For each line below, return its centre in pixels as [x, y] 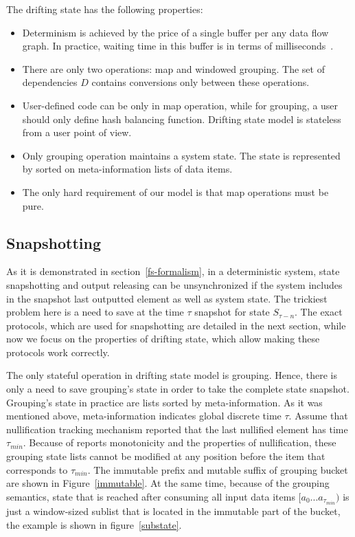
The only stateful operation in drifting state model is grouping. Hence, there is [172, 375]
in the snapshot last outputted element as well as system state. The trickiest [167, 298]
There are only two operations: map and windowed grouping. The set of [173, 68]
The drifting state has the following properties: [105, 9]
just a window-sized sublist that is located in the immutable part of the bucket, [173, 511]
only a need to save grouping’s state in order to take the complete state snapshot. [178, 389]
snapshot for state [232, 312]
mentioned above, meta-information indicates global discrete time [144, 416]
